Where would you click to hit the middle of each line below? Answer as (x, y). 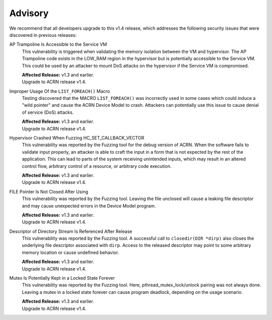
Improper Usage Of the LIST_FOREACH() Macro (60, 91)
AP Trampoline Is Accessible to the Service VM (58, 44)
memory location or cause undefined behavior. (71, 252)
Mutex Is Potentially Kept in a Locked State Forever (62, 278)
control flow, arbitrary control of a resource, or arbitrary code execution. (97, 166)
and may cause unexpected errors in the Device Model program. (89, 206)
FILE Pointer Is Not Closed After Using (49, 191)
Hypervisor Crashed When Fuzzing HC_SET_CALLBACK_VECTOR (77, 138)
